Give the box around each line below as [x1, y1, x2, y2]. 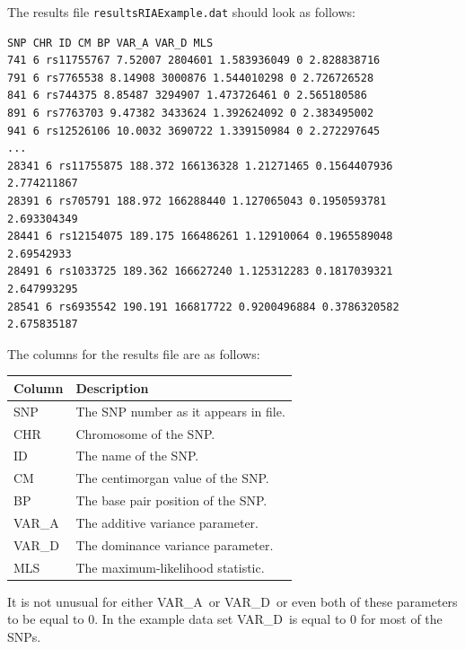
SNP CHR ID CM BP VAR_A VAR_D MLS [7, 36, 214, 49]
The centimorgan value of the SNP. [75, 469, 269, 487]
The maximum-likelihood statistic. [75, 557, 265, 576]
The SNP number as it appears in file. [75, 401, 285, 420]
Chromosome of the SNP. [75, 424, 215, 443]
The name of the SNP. [75, 446, 199, 465]
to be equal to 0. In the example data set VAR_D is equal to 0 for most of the [7, 610, 443, 628]
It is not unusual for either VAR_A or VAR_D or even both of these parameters [7, 592, 458, 610]
